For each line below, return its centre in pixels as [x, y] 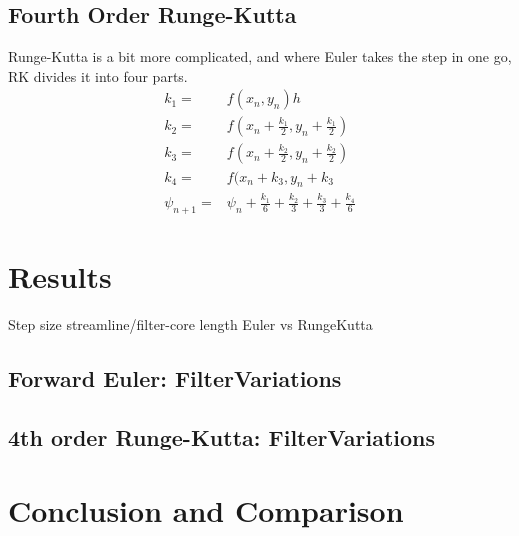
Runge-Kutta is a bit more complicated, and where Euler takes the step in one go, [260, 56]
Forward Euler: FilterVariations [175, 377]
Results [60, 276]
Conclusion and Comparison [206, 510]
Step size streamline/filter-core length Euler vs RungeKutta [190, 323]
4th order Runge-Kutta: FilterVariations [221, 436]
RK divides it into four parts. [98, 75]
